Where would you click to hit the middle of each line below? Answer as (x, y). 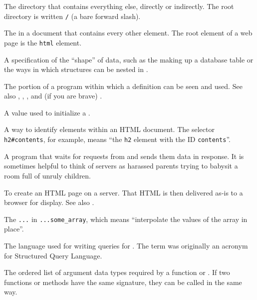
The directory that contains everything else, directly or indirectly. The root (119, 6)
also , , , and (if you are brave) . (53, 96)
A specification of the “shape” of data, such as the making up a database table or (129, 59)
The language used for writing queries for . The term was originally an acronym (126, 245)
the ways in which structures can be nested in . (76, 69)
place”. (14, 229)
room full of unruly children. (48, 175)
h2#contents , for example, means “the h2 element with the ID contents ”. (117, 139)
